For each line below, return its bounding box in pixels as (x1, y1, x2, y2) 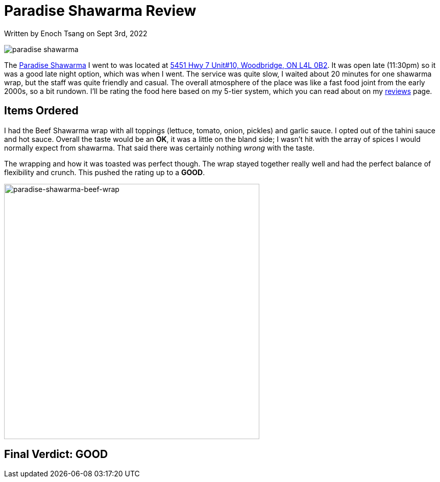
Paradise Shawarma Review (4, 2, 197, 19)
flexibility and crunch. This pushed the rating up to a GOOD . (4, 167, 205, 177)
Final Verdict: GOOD (4, 448, 108, 461)
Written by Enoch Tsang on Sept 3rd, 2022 (4, 29, 148, 38)
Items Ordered (4, 104, 79, 117)
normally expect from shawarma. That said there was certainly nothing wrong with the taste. (4, 143, 315, 152)
